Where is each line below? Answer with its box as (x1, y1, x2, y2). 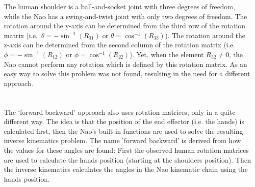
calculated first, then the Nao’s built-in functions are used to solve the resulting (4, 125, 243, 136)
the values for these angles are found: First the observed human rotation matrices (4, 145, 249, 155)
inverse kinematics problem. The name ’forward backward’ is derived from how (4, 135, 241, 145)
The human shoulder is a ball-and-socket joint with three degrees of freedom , (4, 1, 235, 11)
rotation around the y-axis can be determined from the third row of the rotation (4, 21, 245, 31)
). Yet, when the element (129, 49, 204, 59)
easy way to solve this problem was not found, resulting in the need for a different (4, 68, 250, 79)
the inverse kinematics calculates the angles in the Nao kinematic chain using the (4, 164, 248, 174)
